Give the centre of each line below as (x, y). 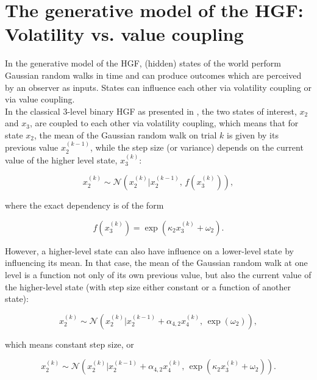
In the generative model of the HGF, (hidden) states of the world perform (143, 63)
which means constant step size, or (69, 344)
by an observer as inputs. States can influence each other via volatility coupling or (158, 87)
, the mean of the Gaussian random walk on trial (126, 134)
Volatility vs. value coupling (124, 34)
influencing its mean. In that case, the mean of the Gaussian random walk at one (156, 263)
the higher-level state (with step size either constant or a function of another (148, 286)
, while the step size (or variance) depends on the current (197, 147)
